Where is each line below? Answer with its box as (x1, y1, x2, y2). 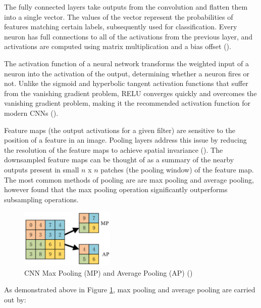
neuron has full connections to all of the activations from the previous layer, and (4, 31, 253, 41)
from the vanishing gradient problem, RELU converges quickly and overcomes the (4, 87, 257, 98)
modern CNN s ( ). (4, 107, 59, 118)
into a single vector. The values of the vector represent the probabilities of (4, 11, 233, 22)
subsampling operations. (4, 194, 79, 204)
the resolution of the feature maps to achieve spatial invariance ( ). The (4, 144, 223, 155)
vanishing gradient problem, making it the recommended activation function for (4, 98, 250, 108)
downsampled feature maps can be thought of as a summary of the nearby (4, 154, 234, 165)
